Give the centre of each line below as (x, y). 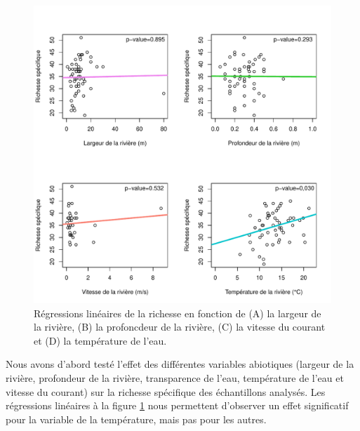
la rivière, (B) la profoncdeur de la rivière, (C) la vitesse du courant (180, 327)
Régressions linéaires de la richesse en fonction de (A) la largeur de (178, 313)
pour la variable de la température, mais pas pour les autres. (136, 419)
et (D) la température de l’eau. (100, 340)
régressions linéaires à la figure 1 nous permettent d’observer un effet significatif (177, 405)
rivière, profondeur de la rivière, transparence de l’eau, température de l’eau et (175, 377)
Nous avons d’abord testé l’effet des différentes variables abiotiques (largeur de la (180, 364)
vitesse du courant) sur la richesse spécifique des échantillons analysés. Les (166, 391)
